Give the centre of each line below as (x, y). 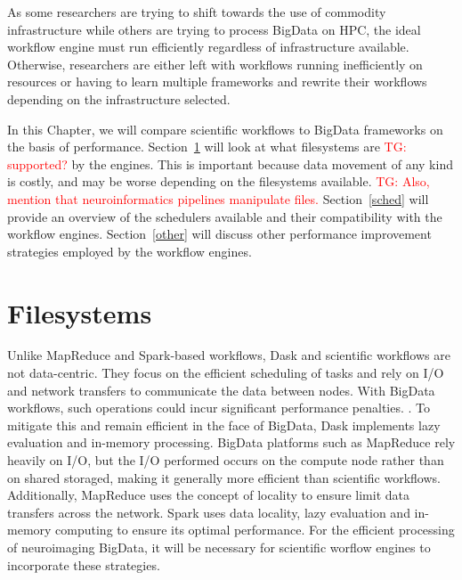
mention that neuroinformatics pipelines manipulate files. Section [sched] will (218, 198)
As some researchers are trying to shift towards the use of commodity (197, 12)
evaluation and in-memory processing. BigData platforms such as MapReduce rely (231, 442)
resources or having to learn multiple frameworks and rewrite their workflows (217, 82)
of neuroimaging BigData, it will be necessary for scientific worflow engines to (219, 547)
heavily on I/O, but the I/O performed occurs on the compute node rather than (226, 460)
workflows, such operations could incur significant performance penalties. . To (219, 408)
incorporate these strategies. (84, 564)
